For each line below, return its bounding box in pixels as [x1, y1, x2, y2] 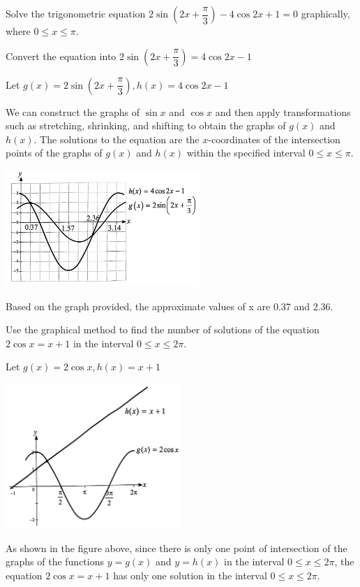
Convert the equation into [6, 48, 117, 63]
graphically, [301, 6, 350, 20]
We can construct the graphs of [6, 104, 140, 119]
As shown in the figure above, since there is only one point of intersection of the [6, 540, 347, 555]
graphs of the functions [6, 554, 104, 569]
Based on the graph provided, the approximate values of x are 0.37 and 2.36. [6, 298, 333, 313]
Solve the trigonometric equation [6, 6, 146, 20]
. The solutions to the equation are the [33, 131, 200, 146]
